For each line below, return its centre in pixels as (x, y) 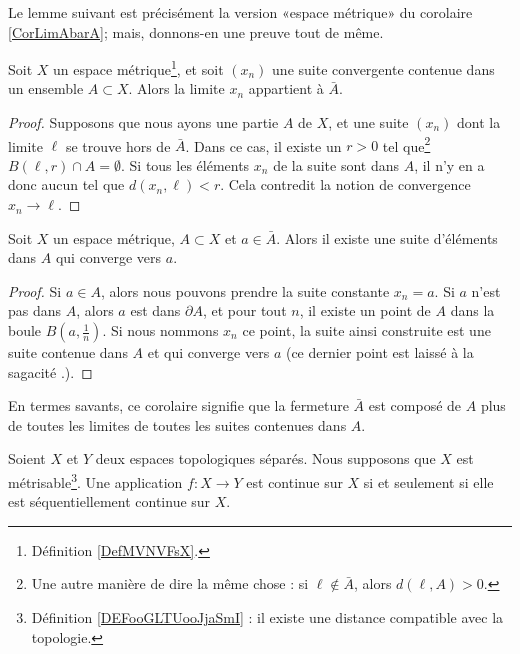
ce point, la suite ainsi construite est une (366, 330)
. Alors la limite (176, 88)
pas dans (35, 310)
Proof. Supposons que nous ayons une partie (143, 122)
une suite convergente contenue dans (383, 68)
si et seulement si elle (428, 481)
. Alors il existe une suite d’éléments (387, 237)
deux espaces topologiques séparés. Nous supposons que (265, 458)
